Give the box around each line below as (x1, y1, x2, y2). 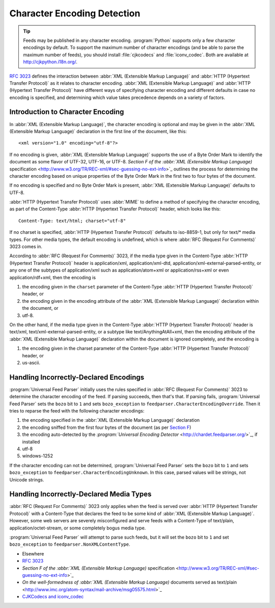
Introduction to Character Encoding (9, 108, 124, 116)
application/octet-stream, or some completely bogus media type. (9, 525, 146, 531)
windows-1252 (22, 453, 53, 459)
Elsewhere (22, 550, 44, 556)
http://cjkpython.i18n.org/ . (23, 59, 77, 65)
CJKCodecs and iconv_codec (22, 594, 84, 600)
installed (22, 439, 40, 445)
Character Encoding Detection (9, 8, 141, 19)
